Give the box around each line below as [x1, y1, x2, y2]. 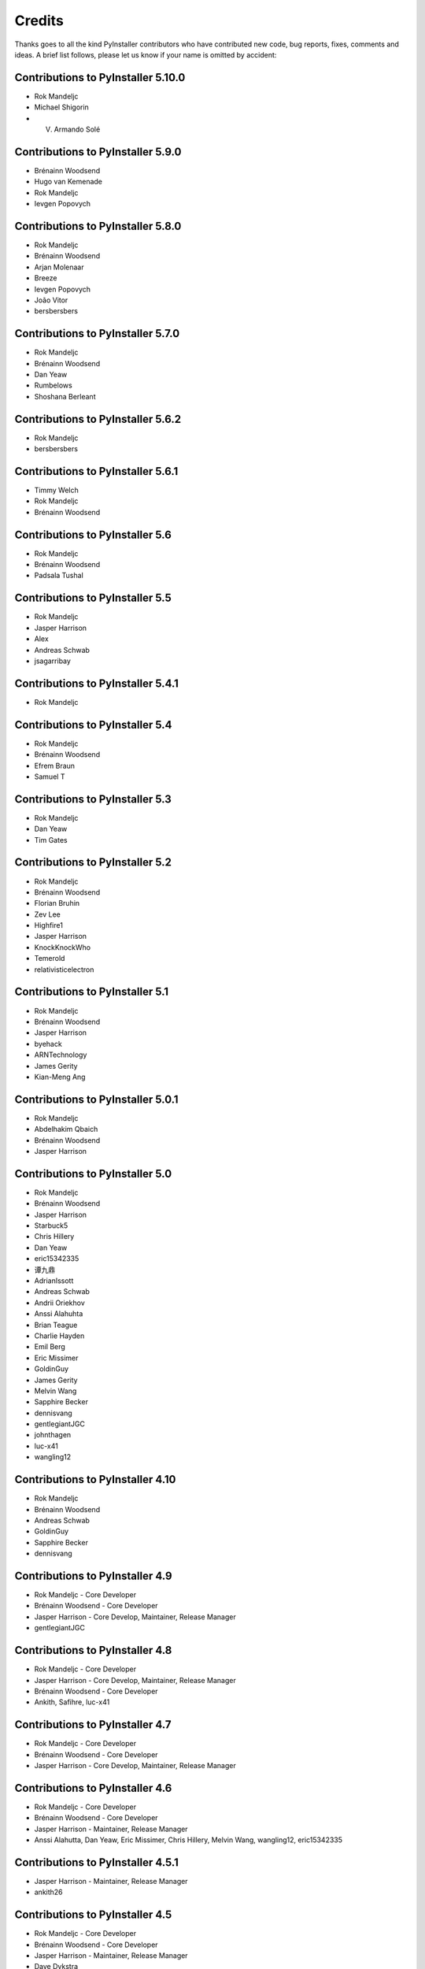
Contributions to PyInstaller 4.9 [14, 1569, 172, 1582]
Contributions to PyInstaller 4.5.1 [14, 1856, 179, 1869]
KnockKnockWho [34, 942, 91, 952]
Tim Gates [34, 835, 68, 844]
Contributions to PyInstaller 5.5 [14, 591, 172, 605]
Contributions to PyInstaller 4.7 [14, 1718, 172, 1732]
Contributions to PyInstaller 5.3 [14, 792, 172, 806]
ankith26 [34, 1887, 63, 1897]
